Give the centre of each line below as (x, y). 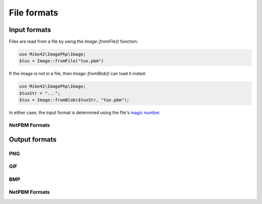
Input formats (30, 30)
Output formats (33, 139)
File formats (33, 13)
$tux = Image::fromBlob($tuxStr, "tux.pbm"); (74, 100)
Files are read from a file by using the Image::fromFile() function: (74, 42)
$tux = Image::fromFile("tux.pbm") (61, 61)
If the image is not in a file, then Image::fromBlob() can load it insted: (78, 74)
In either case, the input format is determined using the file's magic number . (85, 113)
